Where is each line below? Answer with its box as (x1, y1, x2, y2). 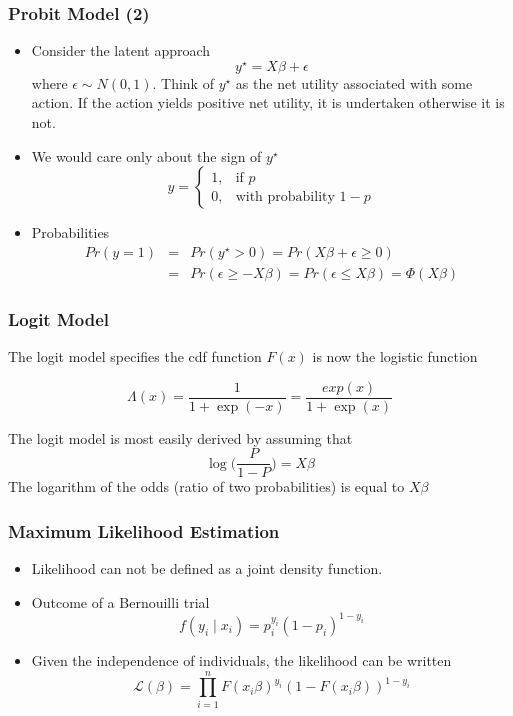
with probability (235, 189, 335, 204)
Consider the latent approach (31, 40, 211, 61)
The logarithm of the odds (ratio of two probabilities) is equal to (8, 476, 405, 497)
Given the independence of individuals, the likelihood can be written (31, 649, 452, 670)
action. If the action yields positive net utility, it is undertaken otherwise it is (31, 92, 505, 113)
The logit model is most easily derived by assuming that (8, 427, 353, 448)
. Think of (152, 72, 214, 93)
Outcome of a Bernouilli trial (31, 591, 210, 612)
